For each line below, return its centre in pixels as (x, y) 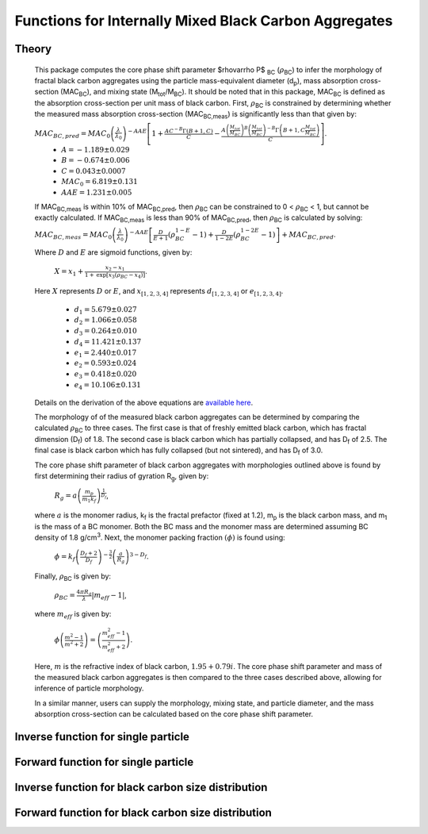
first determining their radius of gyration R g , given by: (122, 477)
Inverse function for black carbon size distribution (141, 788)
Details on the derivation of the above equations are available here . (144, 402)
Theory (33, 49)
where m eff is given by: (73, 615)
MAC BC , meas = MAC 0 (73, 236)
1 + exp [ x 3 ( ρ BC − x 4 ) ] (115, 275)
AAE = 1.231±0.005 (97, 193)
